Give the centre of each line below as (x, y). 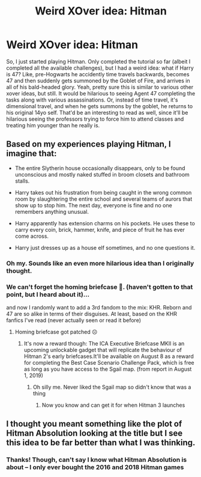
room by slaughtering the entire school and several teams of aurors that (103, 199)
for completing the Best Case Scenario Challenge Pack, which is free (109, 362)
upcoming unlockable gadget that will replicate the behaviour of (103, 350)
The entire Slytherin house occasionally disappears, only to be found (100, 168)
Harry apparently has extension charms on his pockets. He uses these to (105, 223)
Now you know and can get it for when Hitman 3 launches (113, 405)
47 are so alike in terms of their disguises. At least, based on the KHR (92, 314)
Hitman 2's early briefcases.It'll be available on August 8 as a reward (109, 356)
